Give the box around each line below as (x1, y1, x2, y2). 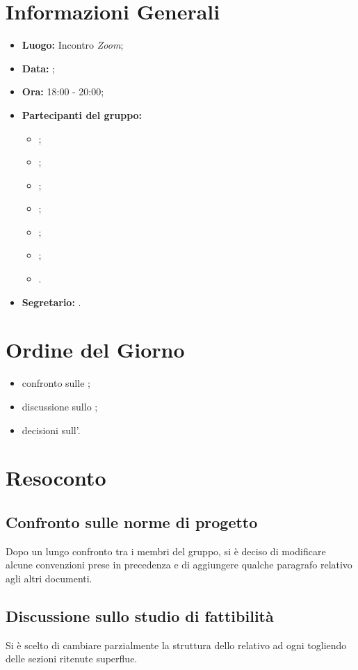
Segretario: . (22, 294, 81, 309)
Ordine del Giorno (6, 335, 185, 364)
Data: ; (22, 61, 56, 75)
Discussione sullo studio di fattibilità (6, 605, 274, 626)
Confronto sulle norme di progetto (6, 511, 258, 532)
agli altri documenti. (6, 571, 92, 585)
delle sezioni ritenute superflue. (6, 651, 138, 666)
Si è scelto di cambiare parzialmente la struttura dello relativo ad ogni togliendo (6, 637, 347, 652)
